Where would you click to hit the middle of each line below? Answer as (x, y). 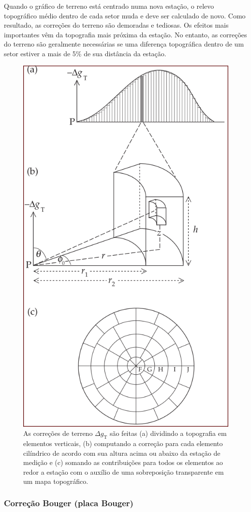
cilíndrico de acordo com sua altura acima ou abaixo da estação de (122, 453)
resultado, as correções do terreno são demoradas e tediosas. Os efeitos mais (116, 25)
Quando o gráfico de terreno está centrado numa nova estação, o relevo (109, 6)
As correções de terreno (58, 433)
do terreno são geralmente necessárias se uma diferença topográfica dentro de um (124, 44)
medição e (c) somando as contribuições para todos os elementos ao (123, 462)
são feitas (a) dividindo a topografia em (168, 433)
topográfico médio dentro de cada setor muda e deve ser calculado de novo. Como (125, 15)
